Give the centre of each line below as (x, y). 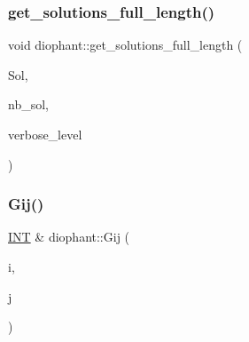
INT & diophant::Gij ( (69, 237)
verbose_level (45, 134)
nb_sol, (28, 104)
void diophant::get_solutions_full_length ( (125, 45)
